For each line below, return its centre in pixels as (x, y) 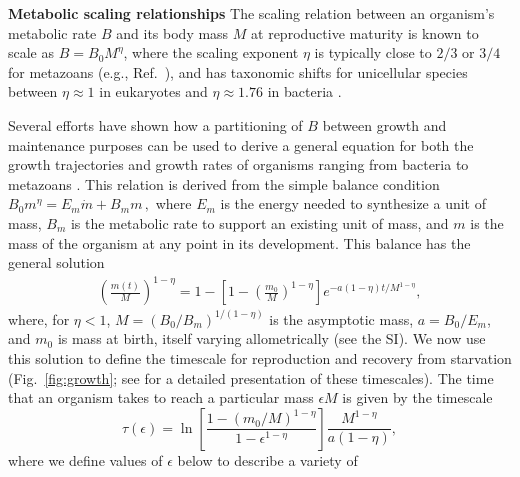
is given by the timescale (417, 397)
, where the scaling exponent (211, 52)
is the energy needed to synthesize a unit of (353, 203)
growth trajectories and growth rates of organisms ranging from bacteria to (238, 164)
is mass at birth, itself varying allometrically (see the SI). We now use (271, 338)
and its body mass (172, 32)
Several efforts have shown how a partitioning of (155, 124)
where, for (39, 318)
